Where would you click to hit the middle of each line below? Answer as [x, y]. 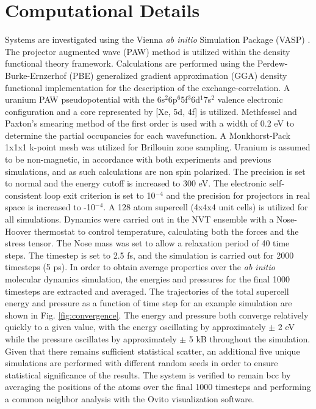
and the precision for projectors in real [238, 195]
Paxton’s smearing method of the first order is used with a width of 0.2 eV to [150, 123]
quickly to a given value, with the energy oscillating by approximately [135, 327]
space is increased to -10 [50, 207]
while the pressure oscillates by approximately [91, 338]
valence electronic [250, 99]
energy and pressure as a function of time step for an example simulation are [149, 303]
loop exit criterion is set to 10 [100, 195]
